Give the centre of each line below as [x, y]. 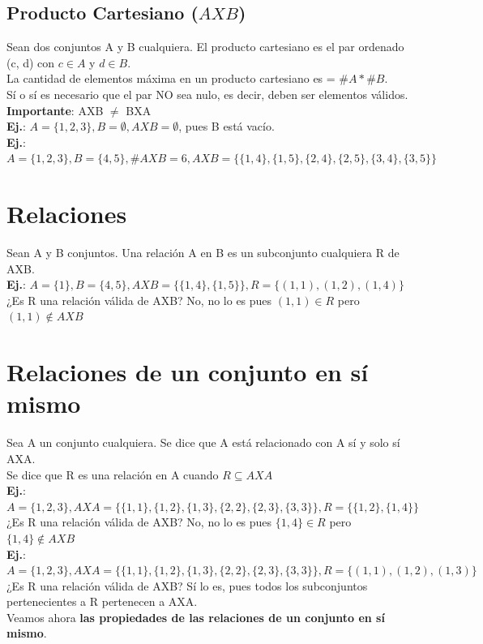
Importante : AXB [55, 110]
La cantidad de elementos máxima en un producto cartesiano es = [171, 78]
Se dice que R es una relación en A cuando [113, 474]
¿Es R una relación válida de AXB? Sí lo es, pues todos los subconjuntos [187, 585]
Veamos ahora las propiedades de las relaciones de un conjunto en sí [196, 617]
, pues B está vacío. [227, 126]
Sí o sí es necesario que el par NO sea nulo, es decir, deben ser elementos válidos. [207, 94]
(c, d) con [31, 62]
